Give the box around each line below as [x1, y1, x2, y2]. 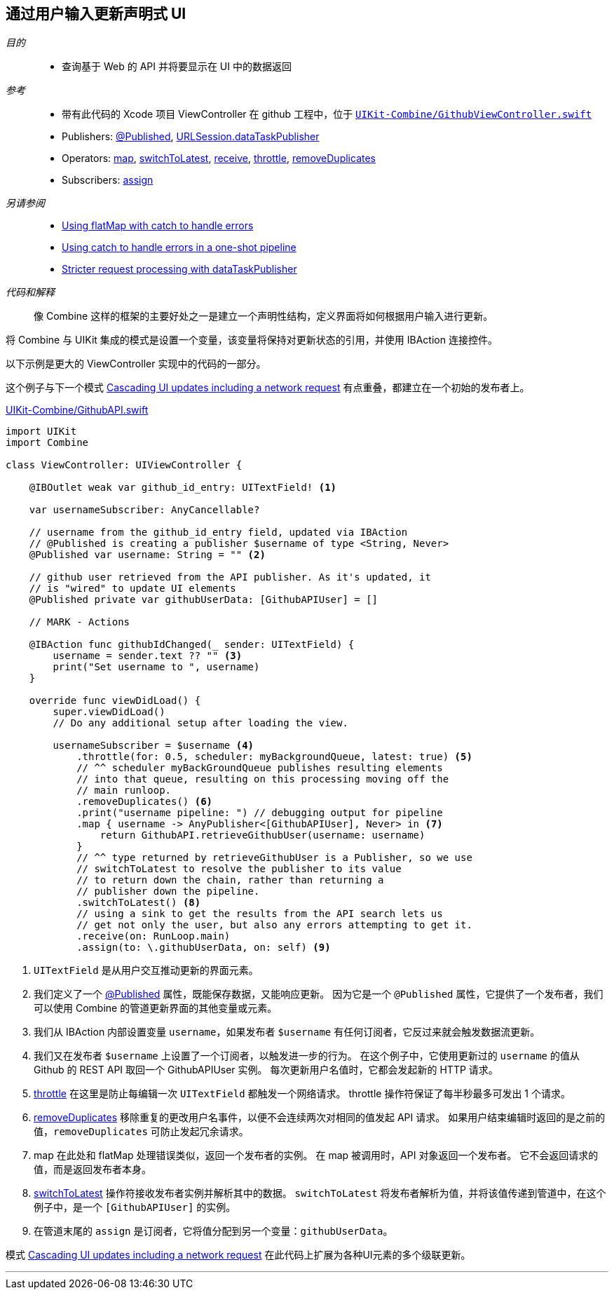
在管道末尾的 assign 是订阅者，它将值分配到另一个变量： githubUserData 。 [34, 1225, 393, 1238]
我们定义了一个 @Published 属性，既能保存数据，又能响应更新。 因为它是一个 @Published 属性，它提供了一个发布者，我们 [34, 988, 603, 1001]
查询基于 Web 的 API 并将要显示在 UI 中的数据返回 [62, 60, 292, 73]
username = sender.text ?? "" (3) [53, 650, 243, 662]
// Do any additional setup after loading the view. [53, 717, 348, 729]
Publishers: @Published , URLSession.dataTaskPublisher [62, 130, 320, 143]
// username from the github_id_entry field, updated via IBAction [29, 527, 408, 538]
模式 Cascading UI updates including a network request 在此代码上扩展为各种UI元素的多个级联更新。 [6, 1249, 471, 1261]
